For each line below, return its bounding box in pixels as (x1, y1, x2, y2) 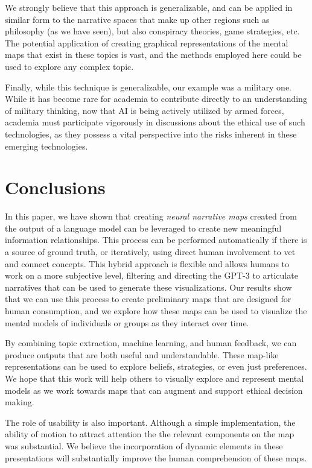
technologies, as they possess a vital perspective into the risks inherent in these (5, 127, 297, 140)
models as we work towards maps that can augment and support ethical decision (5, 384, 303, 396)
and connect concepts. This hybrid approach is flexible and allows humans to (5, 257, 290, 270)
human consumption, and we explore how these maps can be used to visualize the (5, 305, 307, 317)
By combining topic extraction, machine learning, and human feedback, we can (5, 337, 297, 349)
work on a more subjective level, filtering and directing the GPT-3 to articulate (5, 269, 298, 282)
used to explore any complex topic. (5, 60, 134, 72)
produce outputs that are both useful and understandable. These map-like (5, 348, 279, 361)
